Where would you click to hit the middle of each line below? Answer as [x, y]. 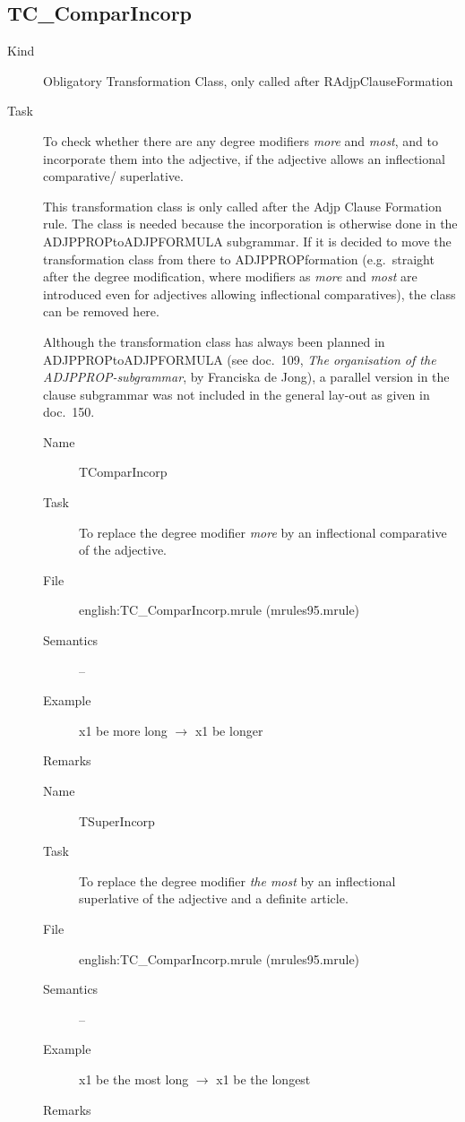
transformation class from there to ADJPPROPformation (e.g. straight [239, 259]
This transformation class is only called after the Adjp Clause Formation [242, 206]
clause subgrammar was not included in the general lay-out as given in [237, 394]
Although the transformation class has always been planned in [214, 341]
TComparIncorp [123, 472]
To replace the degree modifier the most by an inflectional [237, 880]
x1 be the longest [263, 1079]
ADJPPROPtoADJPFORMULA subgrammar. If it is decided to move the [247, 241]
